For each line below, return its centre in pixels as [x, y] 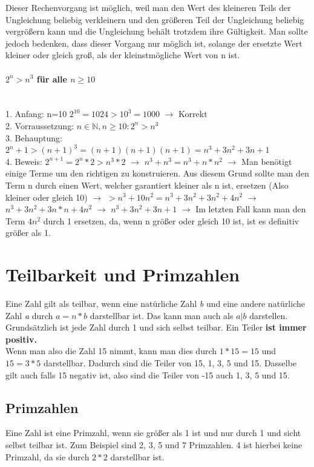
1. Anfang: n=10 [36, 114]
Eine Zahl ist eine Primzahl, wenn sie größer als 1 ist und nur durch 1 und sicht [153, 433]
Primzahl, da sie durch [47, 456]
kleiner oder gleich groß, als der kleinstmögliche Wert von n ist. [123, 55]
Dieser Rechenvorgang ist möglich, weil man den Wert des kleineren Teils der [148, 7]
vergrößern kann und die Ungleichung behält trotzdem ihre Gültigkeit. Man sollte [157, 31]
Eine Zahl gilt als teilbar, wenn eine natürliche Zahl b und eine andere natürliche [155, 304]
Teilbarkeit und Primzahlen [123, 274]
